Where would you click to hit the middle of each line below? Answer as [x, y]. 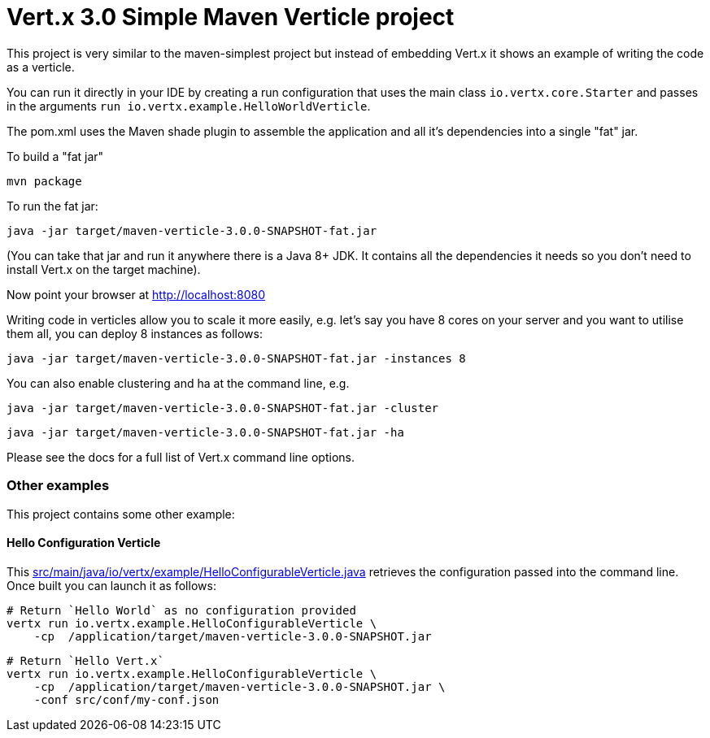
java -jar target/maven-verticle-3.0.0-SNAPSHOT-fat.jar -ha [205, 432]
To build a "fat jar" [55, 156]
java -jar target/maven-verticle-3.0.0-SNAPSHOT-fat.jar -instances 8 [236, 358]
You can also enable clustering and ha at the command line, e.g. [178, 383]
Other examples [58, 486]
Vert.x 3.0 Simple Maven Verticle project [231, 17]
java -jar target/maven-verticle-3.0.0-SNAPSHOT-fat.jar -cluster [223, 408]
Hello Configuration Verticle [84, 543]
